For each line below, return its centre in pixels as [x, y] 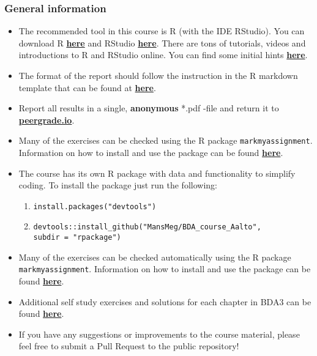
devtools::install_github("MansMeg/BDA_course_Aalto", [147, 227]
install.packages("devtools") [95, 206]
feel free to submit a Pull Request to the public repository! [129, 346]
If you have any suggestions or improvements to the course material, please [159, 334]
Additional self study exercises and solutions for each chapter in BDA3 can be [165, 301]
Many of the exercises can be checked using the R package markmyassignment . [166, 140]
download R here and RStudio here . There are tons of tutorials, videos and [162, 43]
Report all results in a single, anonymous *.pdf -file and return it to [149, 108]
